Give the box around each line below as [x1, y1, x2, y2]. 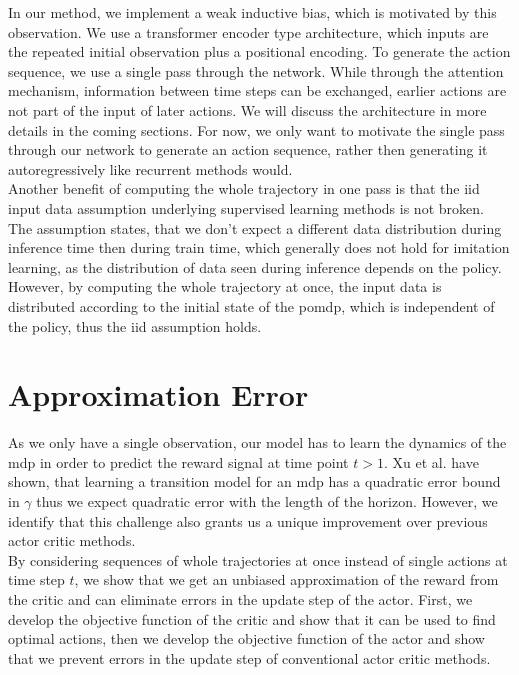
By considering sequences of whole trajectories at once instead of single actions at [8, 549, 508, 570]
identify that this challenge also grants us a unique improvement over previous [8, 510, 488, 531]
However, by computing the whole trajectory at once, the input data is [8, 276, 442, 297]
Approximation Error [8, 374, 309, 415]
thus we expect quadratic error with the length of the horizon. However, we [36, 491, 498, 511]
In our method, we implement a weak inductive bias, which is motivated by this [8, 2, 497, 22]
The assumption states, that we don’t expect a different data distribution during [8, 217, 502, 238]
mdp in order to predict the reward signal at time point [8, 451, 349, 472]
